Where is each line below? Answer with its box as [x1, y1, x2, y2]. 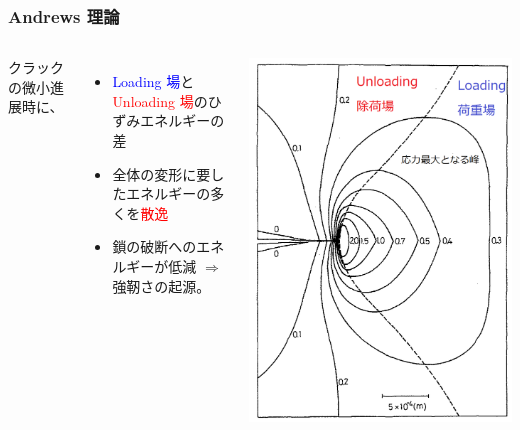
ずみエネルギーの [112, 110, 225, 131]
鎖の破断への [112, 236, 197, 257]
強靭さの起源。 [112, 275, 211, 296]
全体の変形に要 [112, 163, 211, 184]
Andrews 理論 [8, 3, 120, 28]
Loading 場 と [112, 71, 195, 92]
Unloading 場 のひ [112, 90, 222, 111]
